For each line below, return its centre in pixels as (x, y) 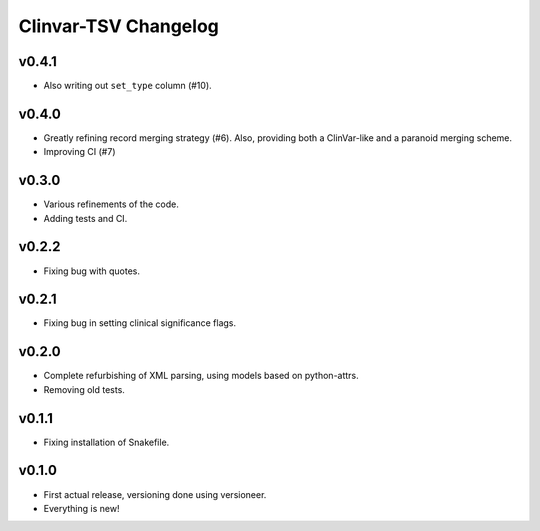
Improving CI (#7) (79, 152)
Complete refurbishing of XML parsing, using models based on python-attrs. (201, 376)
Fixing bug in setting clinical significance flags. (140, 323)
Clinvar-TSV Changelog (119, 26)
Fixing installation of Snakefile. (106, 442)
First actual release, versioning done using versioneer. (155, 494)
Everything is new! (81, 508)
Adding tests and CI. (85, 218)
